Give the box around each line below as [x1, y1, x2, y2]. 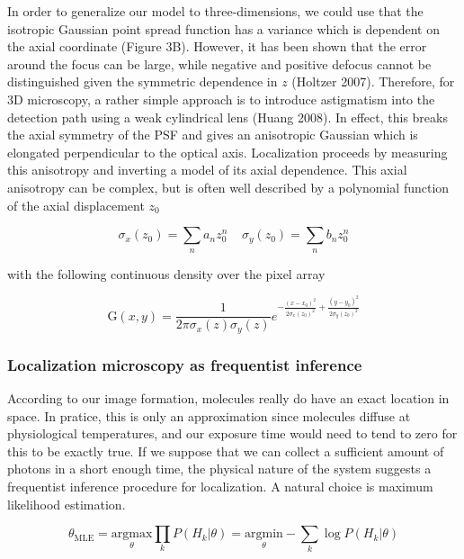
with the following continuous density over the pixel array [7, 264, 326, 283]
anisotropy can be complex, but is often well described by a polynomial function [7, 177, 450, 196]
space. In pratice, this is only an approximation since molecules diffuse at [7, 406, 411, 425]
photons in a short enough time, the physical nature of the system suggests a [7, 459, 432, 478]
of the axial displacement [7, 195, 145, 214]
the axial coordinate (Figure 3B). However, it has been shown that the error [7, 37, 427, 56]
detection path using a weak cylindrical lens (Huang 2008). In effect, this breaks [7, 107, 448, 126]
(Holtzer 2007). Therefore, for [291, 72, 455, 91]
